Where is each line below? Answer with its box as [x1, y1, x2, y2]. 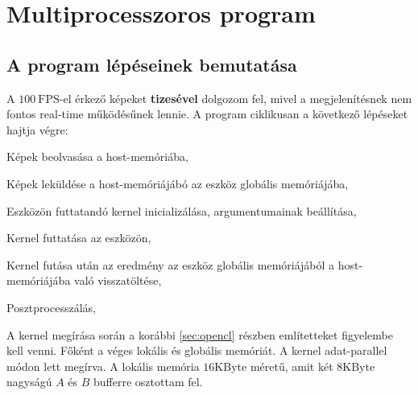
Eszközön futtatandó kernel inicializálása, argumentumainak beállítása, [6, 202, 357, 219]
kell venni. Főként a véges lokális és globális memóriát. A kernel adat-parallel [6, 342, 387, 359]
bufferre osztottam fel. [93, 373, 203, 390]
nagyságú [6, 373, 52, 390]
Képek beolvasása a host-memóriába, [6, 148, 188, 165]
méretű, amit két [250, 357, 333, 374]
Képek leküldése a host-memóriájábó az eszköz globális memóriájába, [6, 175, 349, 191]
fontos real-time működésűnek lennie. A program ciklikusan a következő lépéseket [6, 105, 408, 122]
